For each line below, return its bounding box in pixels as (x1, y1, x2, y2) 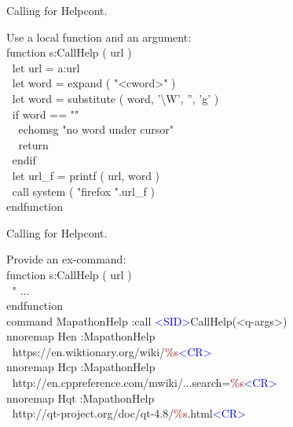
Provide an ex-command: (6, 251, 126, 267)
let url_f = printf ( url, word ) (12, 167, 160, 183)
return (18, 136, 49, 153)
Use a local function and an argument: (6, 28, 192, 45)
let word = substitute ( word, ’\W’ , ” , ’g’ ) (12, 90, 219, 106)
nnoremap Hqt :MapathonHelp (6, 389, 155, 406)
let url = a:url (12, 59, 80, 75)
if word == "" (12, 105, 79, 122)
